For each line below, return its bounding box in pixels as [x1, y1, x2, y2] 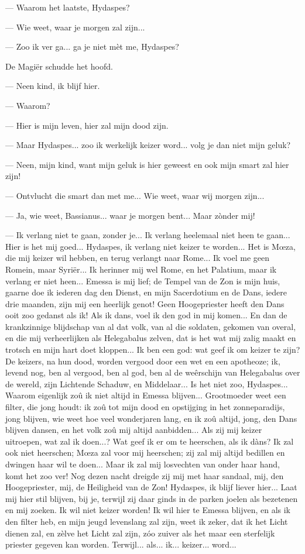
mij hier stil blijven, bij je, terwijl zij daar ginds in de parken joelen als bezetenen [5, 492, 298, 504]
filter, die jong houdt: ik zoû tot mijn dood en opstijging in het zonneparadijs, [5, 401, 285, 413]
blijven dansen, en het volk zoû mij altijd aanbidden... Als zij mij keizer [5, 424, 262, 436]
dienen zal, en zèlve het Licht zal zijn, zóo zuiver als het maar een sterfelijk [5, 527, 275, 539]
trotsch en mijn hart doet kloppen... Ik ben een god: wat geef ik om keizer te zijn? [5, 343, 300, 356]
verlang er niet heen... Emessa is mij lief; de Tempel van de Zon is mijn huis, [5, 274, 280, 287]
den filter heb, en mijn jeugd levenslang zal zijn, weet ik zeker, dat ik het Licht [5, 515, 288, 527]
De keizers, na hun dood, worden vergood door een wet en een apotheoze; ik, [5, 355, 280, 367]
